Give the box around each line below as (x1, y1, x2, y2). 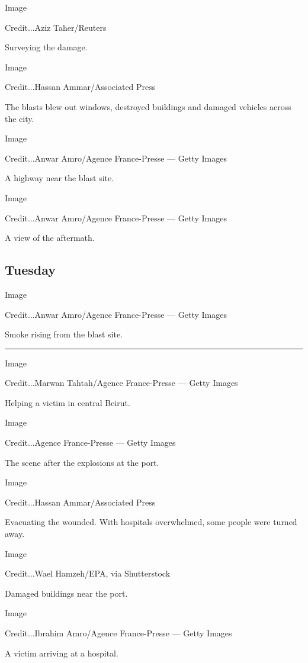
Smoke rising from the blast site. (5, 328, 123, 340)
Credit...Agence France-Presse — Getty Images (5, 436, 176, 449)
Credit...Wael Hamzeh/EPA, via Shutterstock (5, 567, 171, 580)
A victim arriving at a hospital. (5, 646, 118, 659)
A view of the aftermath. (5, 231, 95, 244)
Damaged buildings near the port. (5, 587, 128, 599)
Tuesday (5, 260, 56, 279)
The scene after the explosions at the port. (5, 456, 159, 468)
